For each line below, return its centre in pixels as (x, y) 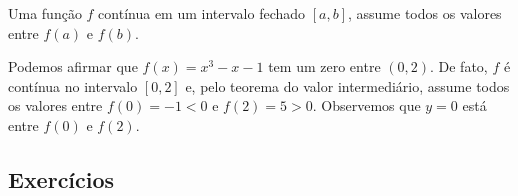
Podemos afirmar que (73, 66)
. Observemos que (366, 105)
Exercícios (61, 178)
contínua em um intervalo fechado (202, 13)
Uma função (45, 13)
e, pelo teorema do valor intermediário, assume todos (347, 85)
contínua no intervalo (73, 85)
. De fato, (458, 66)
